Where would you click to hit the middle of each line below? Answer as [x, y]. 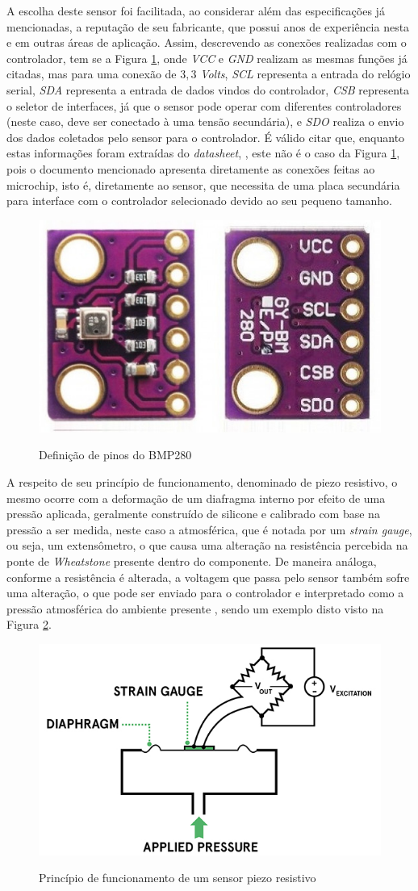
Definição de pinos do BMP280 [115, 455]
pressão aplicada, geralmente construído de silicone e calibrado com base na [193, 514]
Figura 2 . [29, 624]
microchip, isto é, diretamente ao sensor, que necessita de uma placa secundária [203, 184]
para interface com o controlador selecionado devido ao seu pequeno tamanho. [199, 201]
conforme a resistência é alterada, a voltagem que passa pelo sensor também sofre [208, 577]
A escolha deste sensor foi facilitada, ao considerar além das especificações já [196, 10]
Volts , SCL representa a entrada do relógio [305, 74]
